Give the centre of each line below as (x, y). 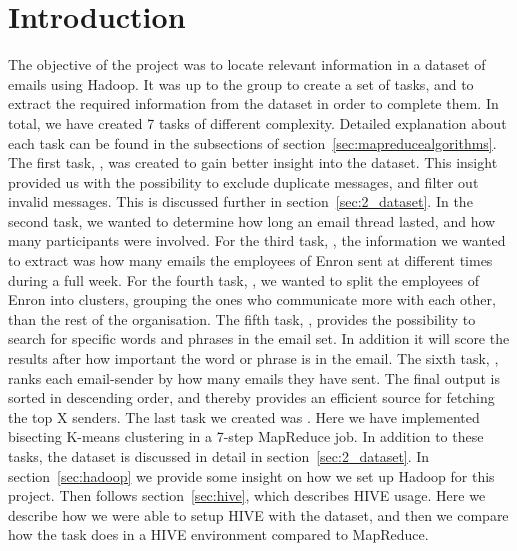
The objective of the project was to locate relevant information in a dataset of (247, 64)
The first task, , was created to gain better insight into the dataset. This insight (253, 162)
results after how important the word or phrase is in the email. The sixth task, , (253, 358)
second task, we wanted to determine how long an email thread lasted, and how (252, 220)
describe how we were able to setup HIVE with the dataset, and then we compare (258, 514)
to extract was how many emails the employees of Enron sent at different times (250, 260)
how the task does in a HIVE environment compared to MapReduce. (218, 534)
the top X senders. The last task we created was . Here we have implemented (244, 416)
